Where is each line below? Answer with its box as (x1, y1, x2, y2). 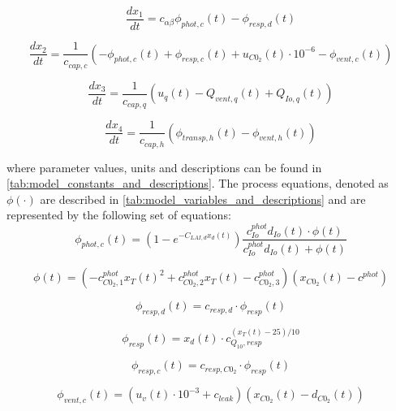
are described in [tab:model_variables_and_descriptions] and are (40, 190, 366, 207)
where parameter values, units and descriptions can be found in (6, 158, 322, 175)
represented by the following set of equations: (6, 206, 231, 223)
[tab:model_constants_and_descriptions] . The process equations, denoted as (6, 175, 389, 192)
